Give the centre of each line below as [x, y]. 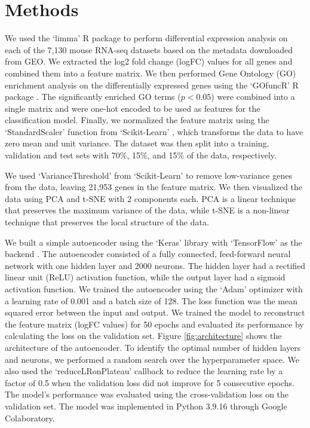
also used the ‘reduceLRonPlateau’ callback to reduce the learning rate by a [144, 371]
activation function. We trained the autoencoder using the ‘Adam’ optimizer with [154, 289]
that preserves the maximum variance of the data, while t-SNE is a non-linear [147, 210]
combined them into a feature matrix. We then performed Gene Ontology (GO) [151, 73]
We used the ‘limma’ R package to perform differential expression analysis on [146, 38]
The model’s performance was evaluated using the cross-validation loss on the [147, 394]
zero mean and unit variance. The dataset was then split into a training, [137, 143]
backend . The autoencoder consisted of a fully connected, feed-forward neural [148, 254]
